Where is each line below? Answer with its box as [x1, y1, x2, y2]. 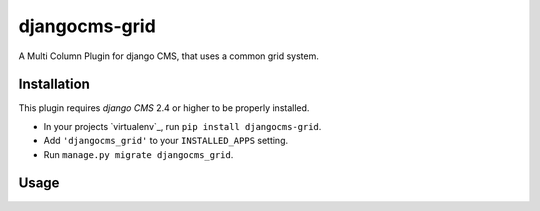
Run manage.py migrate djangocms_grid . [43, 148, 234, 160]
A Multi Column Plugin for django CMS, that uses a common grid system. [18, 50, 319, 62]
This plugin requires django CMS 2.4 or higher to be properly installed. [18, 102, 310, 114]
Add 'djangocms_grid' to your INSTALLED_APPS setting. [43, 135, 289, 147]
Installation [18, 76, 90, 93]
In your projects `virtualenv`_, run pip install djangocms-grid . [43, 120, 322, 132]
